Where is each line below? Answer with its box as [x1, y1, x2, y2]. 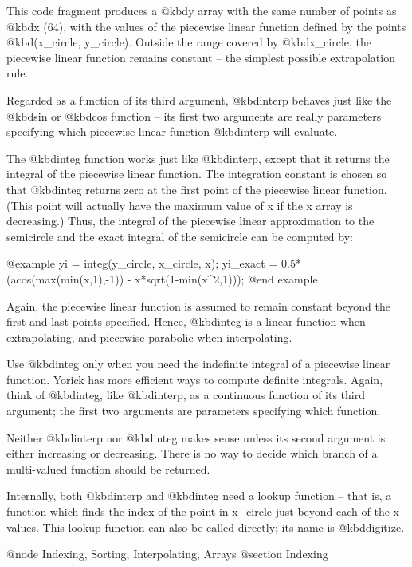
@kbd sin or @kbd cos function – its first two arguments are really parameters [6, 107, 382, 124]
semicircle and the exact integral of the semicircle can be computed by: [6, 228, 353, 244]
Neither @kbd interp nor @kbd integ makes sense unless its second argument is [6, 429, 386, 446]
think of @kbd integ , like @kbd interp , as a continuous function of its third [6, 387, 365, 403]
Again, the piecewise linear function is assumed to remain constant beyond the [6, 297, 390, 314]
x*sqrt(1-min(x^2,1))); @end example [135, 270, 318, 287]
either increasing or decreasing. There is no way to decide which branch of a [6, 445, 378, 462]
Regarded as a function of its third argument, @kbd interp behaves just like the [6, 91, 392, 108]
